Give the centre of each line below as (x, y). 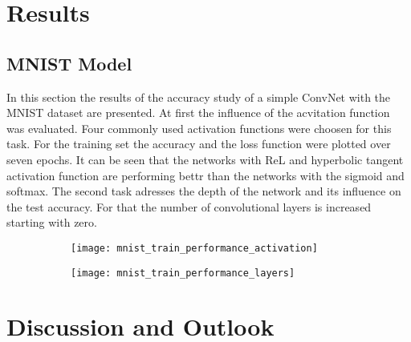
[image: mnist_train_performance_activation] (194, 248)
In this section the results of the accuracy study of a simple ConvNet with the (199, 97)
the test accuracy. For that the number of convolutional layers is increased (189, 206)
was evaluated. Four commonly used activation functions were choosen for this (199, 128)
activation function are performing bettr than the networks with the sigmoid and (205, 175)
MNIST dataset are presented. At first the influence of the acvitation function (198, 113)
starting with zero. (52, 222)
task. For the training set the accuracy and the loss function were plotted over (199, 144)
